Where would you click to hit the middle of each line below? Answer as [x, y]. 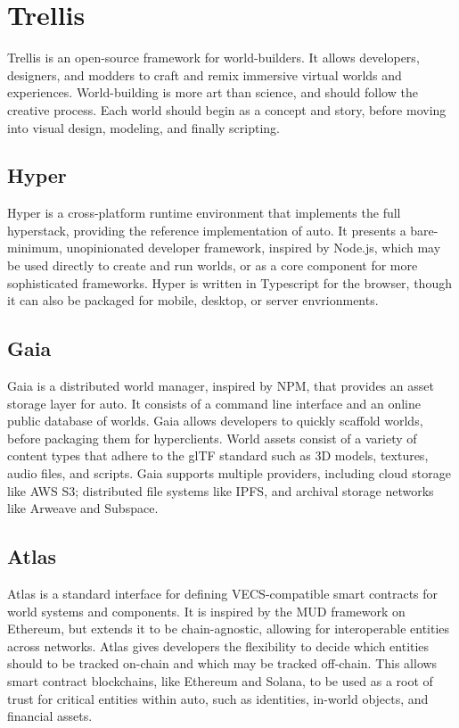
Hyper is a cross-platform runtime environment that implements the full [204, 213]
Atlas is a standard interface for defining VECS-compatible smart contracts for [223, 594]
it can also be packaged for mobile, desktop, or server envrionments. [193, 300]
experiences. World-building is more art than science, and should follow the [213, 92]
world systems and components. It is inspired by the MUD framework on [206, 611]
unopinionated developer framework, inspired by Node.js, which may [254, 248]
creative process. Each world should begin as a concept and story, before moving [227, 109]
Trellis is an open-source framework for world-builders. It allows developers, [213, 58]
